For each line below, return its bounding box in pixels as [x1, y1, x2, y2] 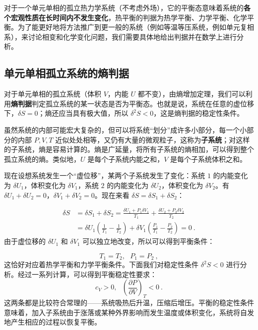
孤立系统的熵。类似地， [4, 153, 80, 164]
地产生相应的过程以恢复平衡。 [4, 317, 101, 327]
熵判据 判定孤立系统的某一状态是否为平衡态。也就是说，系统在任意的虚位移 [11, 98, 254, 108]
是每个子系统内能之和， [87, 153, 164, 164]
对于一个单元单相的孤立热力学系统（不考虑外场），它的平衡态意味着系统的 [4, 2, 244, 12]
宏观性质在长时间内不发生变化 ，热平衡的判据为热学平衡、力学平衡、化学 [10, 12, 247, 22]
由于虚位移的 [4, 236, 46, 246]
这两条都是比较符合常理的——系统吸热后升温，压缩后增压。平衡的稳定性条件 [4, 297, 254, 308]
